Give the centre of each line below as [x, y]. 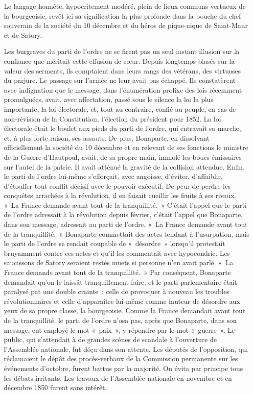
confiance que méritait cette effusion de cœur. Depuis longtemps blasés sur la [119, 61]
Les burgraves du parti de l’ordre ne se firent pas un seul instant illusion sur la [122, 51]
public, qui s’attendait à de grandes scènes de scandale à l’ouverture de [110, 339]
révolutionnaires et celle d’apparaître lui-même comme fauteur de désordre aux [122, 301]
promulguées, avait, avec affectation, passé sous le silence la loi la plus [109, 99]
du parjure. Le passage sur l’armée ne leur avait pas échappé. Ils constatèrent [120, 80]
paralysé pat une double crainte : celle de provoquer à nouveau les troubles [117, 291]
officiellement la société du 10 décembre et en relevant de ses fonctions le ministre [126, 147]
